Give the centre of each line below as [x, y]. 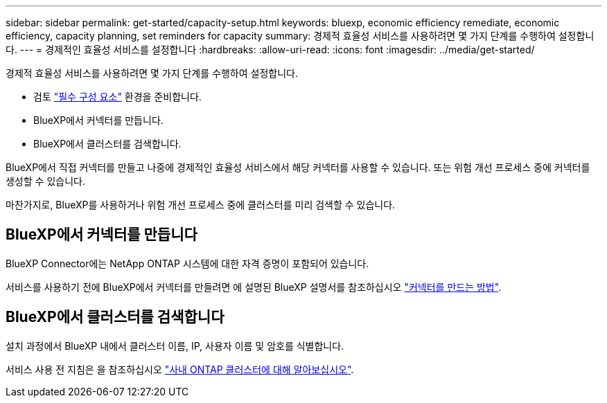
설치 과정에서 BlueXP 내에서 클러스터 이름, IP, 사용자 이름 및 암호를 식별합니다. [175, 346]
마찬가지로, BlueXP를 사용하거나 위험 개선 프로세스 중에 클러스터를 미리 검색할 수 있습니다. [201, 205]
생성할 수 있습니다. [45, 181]
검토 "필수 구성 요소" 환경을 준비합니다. [117, 97]
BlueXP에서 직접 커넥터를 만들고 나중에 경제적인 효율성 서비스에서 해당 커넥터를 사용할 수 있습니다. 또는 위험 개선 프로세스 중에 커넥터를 [298, 167]
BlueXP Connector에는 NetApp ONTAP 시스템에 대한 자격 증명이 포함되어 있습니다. [187, 263]
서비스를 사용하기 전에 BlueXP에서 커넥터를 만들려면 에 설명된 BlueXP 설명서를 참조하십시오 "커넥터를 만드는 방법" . [254, 287]
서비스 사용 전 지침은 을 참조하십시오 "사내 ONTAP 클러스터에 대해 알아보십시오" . [180, 369]
